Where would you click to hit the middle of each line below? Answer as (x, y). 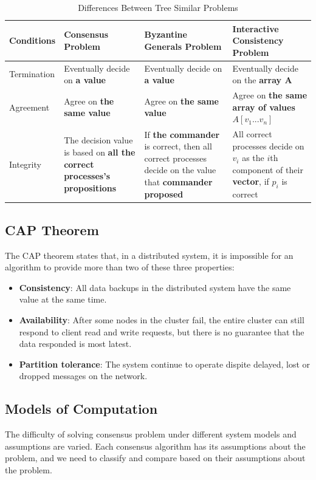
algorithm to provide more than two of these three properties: (120, 267)
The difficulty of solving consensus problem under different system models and (151, 434)
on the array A (262, 80)
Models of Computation (81, 409)
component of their (268, 169)
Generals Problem (183, 46)
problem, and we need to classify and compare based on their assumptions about (155, 458)
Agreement (29, 107)
